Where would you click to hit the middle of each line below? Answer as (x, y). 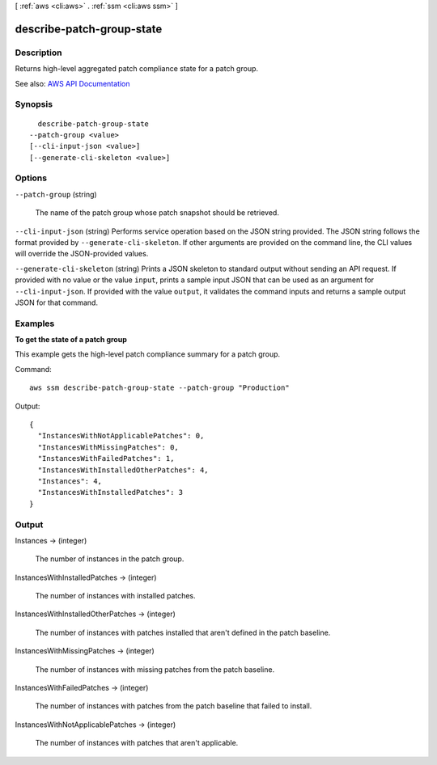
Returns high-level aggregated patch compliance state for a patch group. (137, 69)
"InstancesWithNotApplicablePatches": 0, (121, 436)
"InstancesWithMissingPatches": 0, (108, 447)
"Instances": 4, (70, 481)
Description (38, 53)
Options (31, 178)
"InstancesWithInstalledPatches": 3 (110, 492)
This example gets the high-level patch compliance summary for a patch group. (148, 354)
